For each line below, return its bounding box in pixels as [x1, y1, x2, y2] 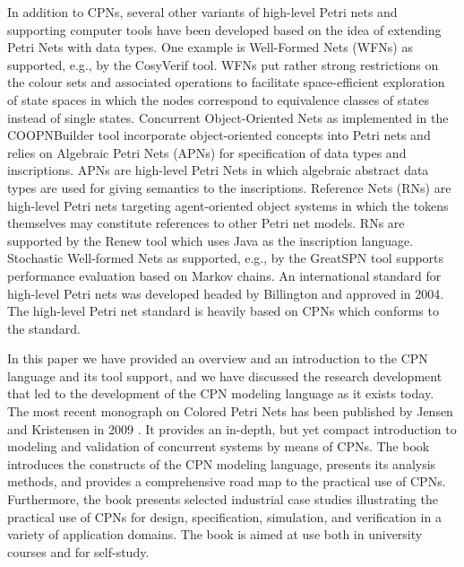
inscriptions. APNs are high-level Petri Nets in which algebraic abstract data [7, 161, 429, 179]
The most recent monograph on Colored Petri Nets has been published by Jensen [7, 402, 453, 421]
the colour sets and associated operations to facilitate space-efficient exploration [7, 73, 445, 92]
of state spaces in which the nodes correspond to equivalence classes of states [7, 90, 429, 109]
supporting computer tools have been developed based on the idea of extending [7, 20, 442, 39]
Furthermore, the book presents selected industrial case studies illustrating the [7, 490, 438, 509]
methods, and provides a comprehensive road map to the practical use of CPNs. [7, 472, 446, 491]
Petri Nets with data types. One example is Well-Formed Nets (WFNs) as [7, 38, 413, 57]
